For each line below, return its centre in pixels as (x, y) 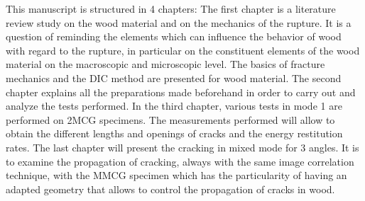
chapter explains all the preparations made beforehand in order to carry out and (181, 92)
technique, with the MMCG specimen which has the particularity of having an (176, 175)
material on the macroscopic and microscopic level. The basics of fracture (165, 64)
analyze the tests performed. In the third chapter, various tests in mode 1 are (174, 106)
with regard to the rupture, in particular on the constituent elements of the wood (183, 50)
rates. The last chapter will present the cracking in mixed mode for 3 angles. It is (182, 147)
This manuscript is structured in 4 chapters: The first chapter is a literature (171, 8)
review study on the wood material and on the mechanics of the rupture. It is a (179, 22)
